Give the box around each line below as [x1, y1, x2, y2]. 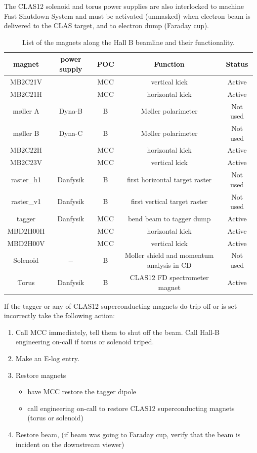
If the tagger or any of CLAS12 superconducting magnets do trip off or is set [4, 300, 237, 311]
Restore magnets [15, 370, 66, 380]
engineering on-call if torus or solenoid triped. [15, 336, 154, 347]
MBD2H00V [7, 238, 45, 248]
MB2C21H [10, 88, 42, 99]
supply [59, 63, 83, 74]
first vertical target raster [130, 196, 208, 206]
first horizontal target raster [127, 174, 212, 184]
